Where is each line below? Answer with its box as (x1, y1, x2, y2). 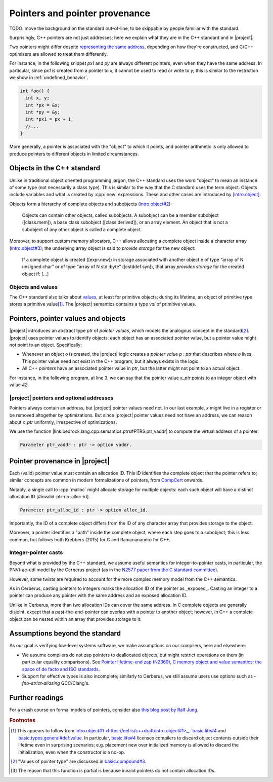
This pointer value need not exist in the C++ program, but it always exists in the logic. (22, 358, 200, 364)
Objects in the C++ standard (9, 164, 101, 172)
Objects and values (9, 283, 58, 290)
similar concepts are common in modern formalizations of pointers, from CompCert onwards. (9, 477, 204, 483)
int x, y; (25, 95, 50, 101)
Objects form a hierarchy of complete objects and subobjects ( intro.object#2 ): (9, 201, 172, 207)
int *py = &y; (25, 109, 61, 115)
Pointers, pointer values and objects (9, 314, 126, 323)
